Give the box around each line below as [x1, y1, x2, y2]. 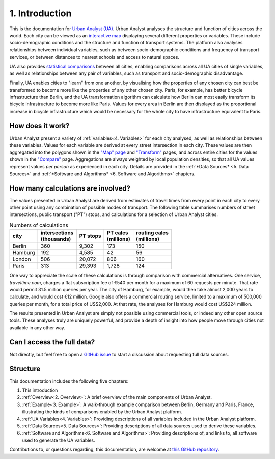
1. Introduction [9, 8, 72, 19]
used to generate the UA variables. [22, 437, 95, 443]
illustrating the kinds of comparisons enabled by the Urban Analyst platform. [22, 409, 183, 415]
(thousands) [40, 236, 71, 243]
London [12, 256, 31, 263]
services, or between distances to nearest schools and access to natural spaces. [9, 54, 179, 60]
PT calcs [107, 229, 128, 236]
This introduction [22, 387, 58, 393]
